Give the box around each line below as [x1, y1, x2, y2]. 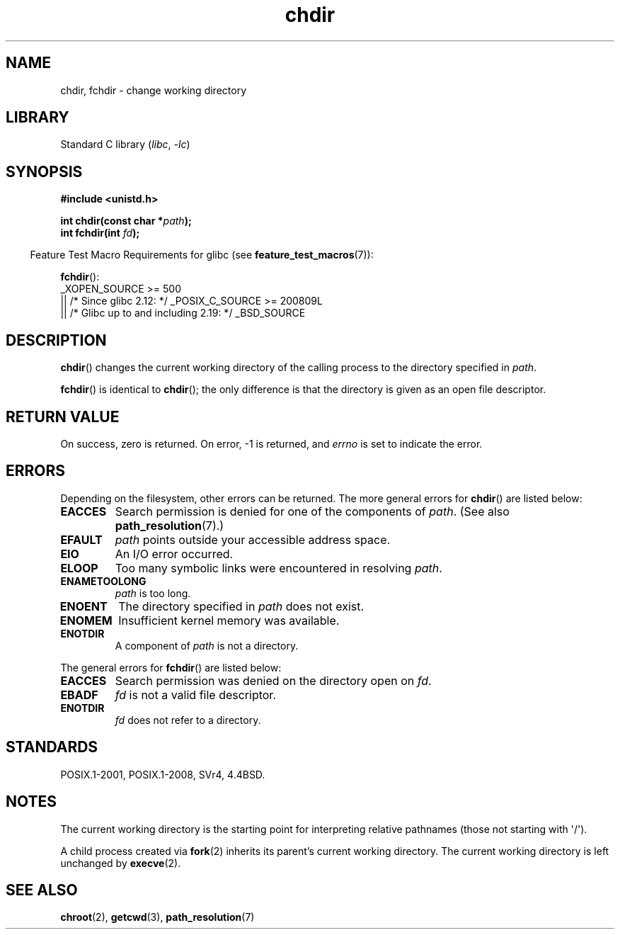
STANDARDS [6, 738, 98, 756]
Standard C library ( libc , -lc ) [60, 138, 190, 151]
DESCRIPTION [6, 331, 107, 349]
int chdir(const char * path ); [60, 215, 192, 227]
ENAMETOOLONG [60, 574, 147, 587]
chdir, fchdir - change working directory [60, 84, 246, 96]
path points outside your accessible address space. [115, 532, 391, 547]
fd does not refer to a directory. [115, 713, 261, 726]
